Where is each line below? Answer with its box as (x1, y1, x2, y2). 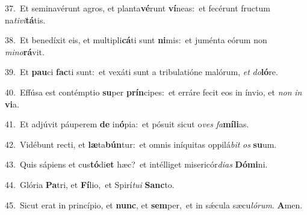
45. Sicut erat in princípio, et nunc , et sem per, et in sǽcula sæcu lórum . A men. (5, 198, 303, 211)
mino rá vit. (5, 45, 45, 58)
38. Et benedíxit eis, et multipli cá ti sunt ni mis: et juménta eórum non (5, 34, 267, 46)
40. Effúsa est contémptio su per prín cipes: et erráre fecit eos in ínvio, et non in (5, 85, 302, 98)
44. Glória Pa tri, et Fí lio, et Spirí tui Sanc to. (5, 178, 175, 190)
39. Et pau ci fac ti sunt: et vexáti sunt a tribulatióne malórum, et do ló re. (5, 65, 278, 78)
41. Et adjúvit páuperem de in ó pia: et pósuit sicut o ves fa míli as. (5, 118, 249, 130)
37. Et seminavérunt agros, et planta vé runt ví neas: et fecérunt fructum (5, 2, 270, 14)
